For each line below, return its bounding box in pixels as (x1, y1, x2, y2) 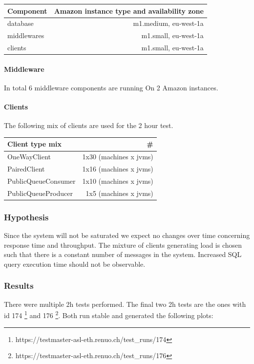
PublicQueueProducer (7, 188, 73, 198)
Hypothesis (4, 211, 49, 223)
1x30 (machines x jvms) (82, 151, 153, 162)
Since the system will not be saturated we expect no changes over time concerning (4, 230, 250, 240)
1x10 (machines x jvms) (82, 175, 153, 186)
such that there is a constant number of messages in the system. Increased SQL (4, 249, 242, 259)
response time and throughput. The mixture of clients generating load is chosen (4, 239, 242, 250)
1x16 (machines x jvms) (82, 164, 153, 174)
